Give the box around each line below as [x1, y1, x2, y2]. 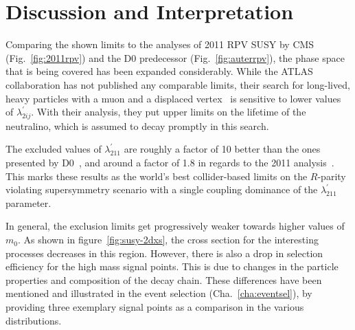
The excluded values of [5, 142, 102, 156]
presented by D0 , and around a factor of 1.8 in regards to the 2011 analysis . [5, 155, 334, 170]
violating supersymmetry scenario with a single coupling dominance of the [5, 182, 318, 197]
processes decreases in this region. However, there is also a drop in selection [5, 245, 323, 260]
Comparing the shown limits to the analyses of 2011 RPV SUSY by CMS [5, 37, 314, 52]
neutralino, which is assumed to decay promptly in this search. [5, 118, 269, 133]
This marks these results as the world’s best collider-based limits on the [5, 168, 308, 183]
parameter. [5, 195, 51, 210]
